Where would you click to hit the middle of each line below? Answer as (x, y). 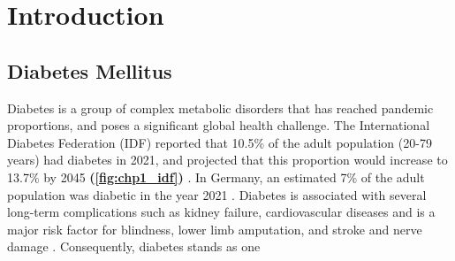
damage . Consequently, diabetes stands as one (134, 246)
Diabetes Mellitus (90, 70)
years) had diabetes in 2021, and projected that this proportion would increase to (227, 160)
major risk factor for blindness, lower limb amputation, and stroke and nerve (215, 229)
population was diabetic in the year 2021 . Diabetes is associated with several (217, 194)
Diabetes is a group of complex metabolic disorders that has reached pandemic (220, 107)
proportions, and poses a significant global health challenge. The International (219, 125)
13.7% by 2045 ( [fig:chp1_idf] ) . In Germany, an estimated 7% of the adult (216, 177)
